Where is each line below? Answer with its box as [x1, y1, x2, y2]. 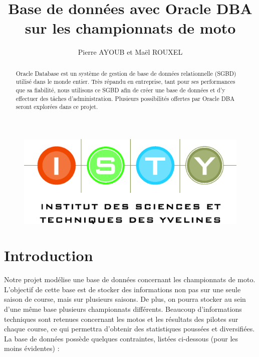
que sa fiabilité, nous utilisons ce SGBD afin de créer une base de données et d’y [16, 86, 225, 94]
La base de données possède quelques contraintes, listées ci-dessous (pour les [4, 333, 238, 343]
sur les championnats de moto [25, 18, 236, 38]
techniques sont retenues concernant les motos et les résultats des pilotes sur [4, 313, 238, 324]
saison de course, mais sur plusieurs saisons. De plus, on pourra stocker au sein [4, 294, 246, 304]
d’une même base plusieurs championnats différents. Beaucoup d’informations [4, 304, 242, 314]
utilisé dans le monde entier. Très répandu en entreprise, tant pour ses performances [16, 77, 235, 86]
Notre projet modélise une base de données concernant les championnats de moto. [4, 274, 255, 285]
